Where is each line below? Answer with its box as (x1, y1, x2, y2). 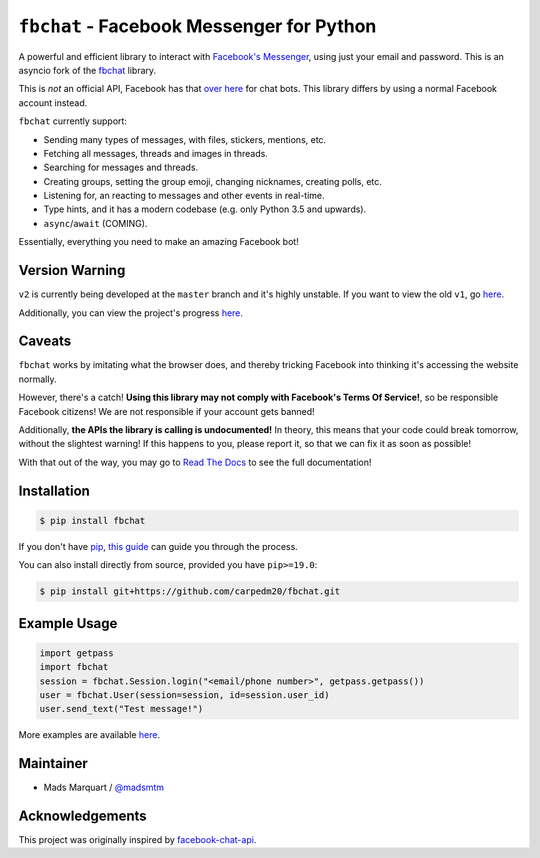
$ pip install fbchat (39, 515, 146, 526)
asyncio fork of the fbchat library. (18, 64, 157, 76)
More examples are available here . (18, 729, 160, 741)
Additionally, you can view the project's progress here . (18, 306, 244, 319)
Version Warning (18, 262, 126, 279)
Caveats (18, 333, 72, 350)
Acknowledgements (18, 808, 147, 824)
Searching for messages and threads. (43, 161, 199, 174)
